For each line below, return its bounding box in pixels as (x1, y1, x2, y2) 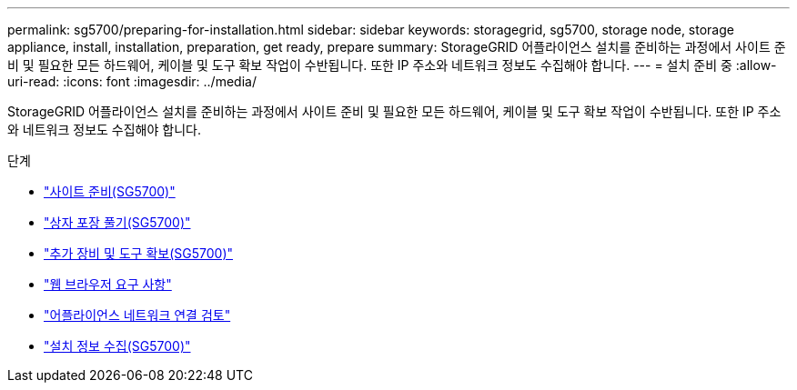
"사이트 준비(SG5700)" (44, 184, 176, 199)
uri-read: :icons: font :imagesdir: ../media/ (7, 74, 257, 89)
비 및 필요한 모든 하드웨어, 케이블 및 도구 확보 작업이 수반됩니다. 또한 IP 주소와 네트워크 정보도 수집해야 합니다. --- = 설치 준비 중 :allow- (7, 57, 777, 73)
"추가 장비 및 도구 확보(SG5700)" (44, 245, 234, 261)
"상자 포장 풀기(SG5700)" (44, 215, 191, 230)
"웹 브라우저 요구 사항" (44, 276, 172, 292)
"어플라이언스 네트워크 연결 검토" (44, 307, 231, 323)
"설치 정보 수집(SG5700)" (44, 338, 191, 354)
